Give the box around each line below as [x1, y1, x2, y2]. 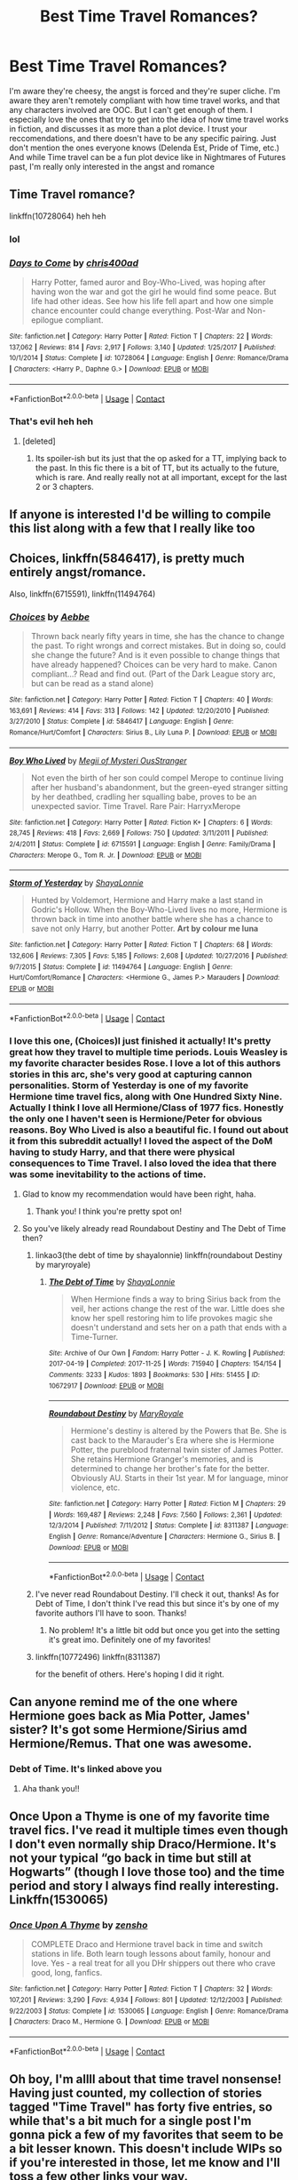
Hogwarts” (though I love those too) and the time [9, 1864, 286, 1879]
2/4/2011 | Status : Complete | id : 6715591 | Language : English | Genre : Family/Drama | [9, 839, 276, 848]
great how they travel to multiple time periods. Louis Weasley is [9, 1046, 288, 1059]
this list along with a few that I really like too [9, 520, 255, 535]
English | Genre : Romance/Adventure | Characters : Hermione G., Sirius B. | [48, 1532, 281, 1542]
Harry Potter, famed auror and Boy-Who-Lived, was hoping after [30, 277, 266, 287]
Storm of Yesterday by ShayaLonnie [9, 878, 144, 888]
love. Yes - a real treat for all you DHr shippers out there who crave [30, 1958, 276, 1968]
